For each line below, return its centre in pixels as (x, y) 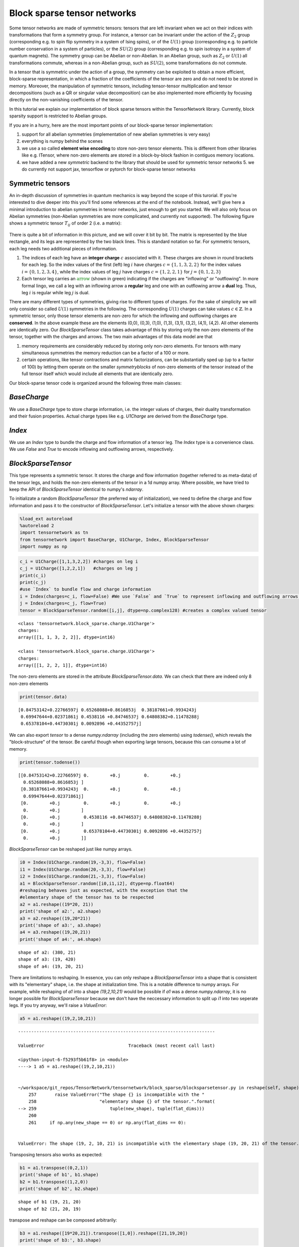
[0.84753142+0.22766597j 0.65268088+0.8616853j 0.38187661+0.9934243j (107, 710)
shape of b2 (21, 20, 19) (50, 1209)
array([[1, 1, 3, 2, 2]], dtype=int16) (67, 637)
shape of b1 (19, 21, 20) (50, 1202)
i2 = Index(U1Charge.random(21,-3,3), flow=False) (83, 876)
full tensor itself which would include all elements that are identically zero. (98, 374)
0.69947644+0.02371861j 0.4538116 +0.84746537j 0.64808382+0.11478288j (110, 717)
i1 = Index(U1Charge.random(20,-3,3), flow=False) (83, 869)
